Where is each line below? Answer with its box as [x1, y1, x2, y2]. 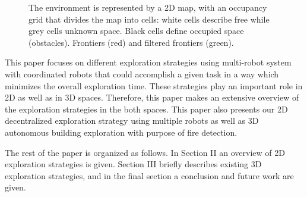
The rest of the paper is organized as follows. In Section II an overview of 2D [5, 146, 285, 158]
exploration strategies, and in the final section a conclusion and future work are [5, 169, 294, 182]
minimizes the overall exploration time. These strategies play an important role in [5, 79, 303, 92]
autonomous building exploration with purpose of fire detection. [5, 126, 238, 138]
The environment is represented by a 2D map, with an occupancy [29, 1, 267, 13]
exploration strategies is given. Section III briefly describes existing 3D [5, 158, 262, 170]
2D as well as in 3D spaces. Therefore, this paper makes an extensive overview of [5, 91, 299, 104]
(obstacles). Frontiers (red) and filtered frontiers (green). [29, 36, 234, 48]
